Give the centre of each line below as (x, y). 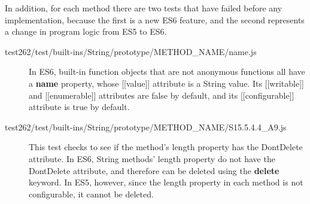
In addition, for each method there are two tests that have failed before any (144, 8)
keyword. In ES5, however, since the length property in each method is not (166, 182)
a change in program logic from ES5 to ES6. (86, 31)
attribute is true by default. (79, 107)
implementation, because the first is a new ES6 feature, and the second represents (155, 19)
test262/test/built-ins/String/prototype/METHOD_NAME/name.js (131, 51)
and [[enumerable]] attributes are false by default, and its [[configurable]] (162, 95)
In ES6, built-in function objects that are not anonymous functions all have (167, 71)
